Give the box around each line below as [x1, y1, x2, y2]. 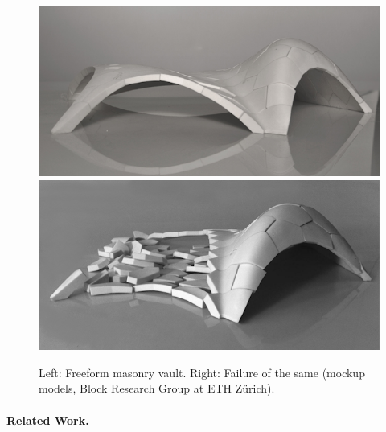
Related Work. [6, 411, 89, 428]
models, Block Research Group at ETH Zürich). [39, 380, 275, 397]
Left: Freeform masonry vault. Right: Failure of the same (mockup [39, 364, 365, 381]
